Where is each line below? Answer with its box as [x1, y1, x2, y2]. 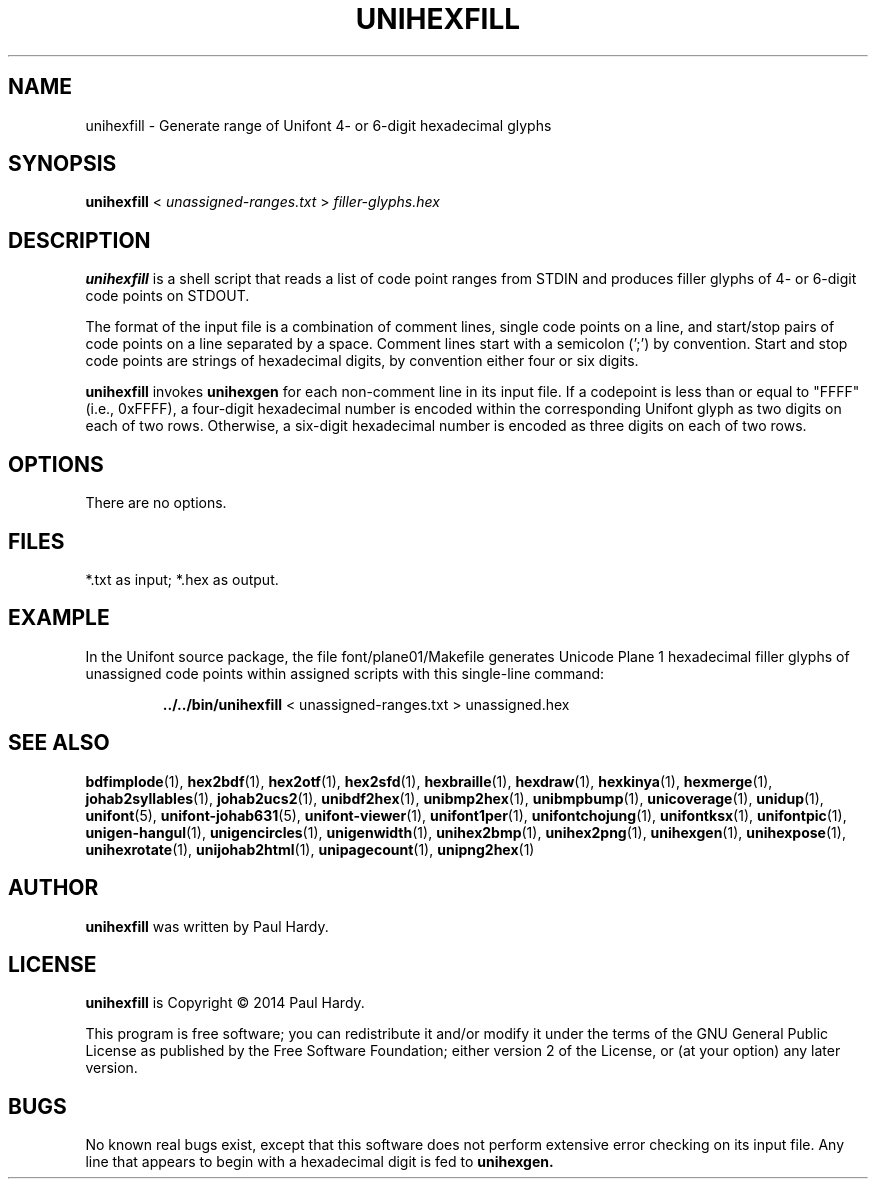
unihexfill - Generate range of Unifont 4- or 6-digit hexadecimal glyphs [85, 116, 552, 134]
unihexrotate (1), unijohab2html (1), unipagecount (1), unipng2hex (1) [85, 840, 535, 858]
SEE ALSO [8, 730, 110, 756]
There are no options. [85, 494, 227, 512]
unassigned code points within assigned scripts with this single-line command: [85, 664, 605, 682]
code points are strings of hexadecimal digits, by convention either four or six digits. [85, 352, 639, 370]
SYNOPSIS [8, 151, 117, 177]
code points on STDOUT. [85, 287, 250, 305]
